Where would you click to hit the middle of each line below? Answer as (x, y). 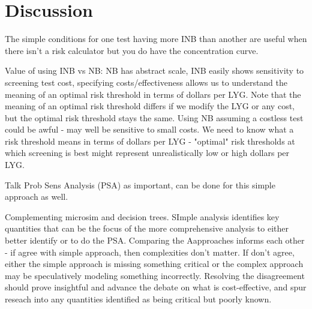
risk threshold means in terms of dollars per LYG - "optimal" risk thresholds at (150, 141)
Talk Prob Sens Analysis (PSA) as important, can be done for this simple (140, 184)
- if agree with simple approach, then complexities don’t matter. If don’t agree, (150, 252)
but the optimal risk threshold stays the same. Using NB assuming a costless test (154, 117)
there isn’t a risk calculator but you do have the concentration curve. (132, 50)
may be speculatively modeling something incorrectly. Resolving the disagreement (155, 275)
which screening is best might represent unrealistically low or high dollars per (147, 153)
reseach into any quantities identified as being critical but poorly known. (138, 299)
